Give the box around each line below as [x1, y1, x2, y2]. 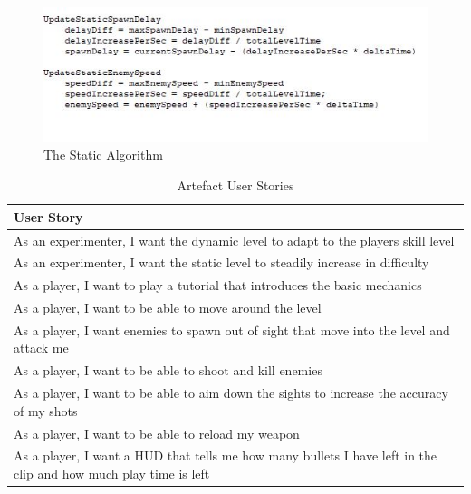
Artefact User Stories [177, 176, 294, 195]
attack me [14, 338, 69, 357]
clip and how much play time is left [14, 464, 210, 483]
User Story [14, 207, 83, 226]
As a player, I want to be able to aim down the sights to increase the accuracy [14, 383, 448, 402]
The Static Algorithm [43, 145, 163, 164]
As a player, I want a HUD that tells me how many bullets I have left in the [14, 446, 437, 465]
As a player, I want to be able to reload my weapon [14, 423, 300, 442]
